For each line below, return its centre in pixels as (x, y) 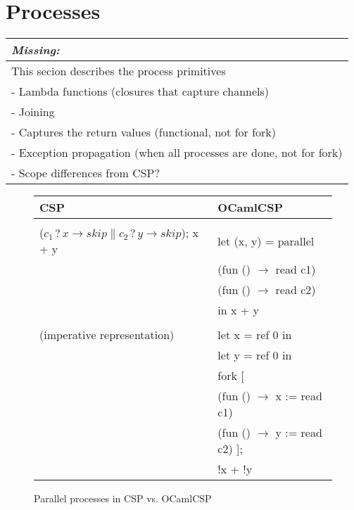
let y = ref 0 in (255, 355)
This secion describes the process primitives (119, 71)
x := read (299, 396)
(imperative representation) (107, 335)
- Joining (33, 112)
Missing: (36, 50)
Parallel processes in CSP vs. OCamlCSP (123, 498)
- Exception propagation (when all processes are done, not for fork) (177, 153)
